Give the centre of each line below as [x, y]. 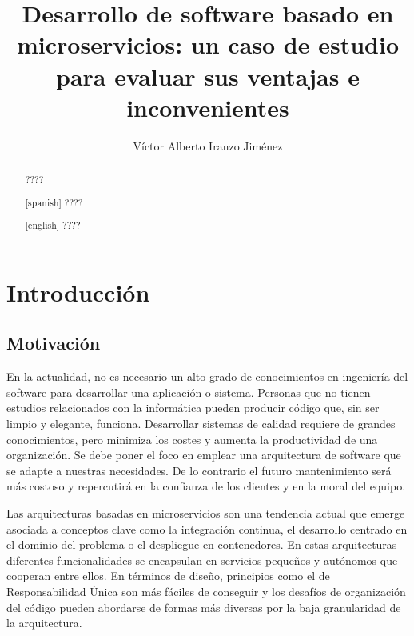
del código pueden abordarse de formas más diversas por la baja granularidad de [204, 607]
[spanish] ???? [54, 202]
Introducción [78, 292]
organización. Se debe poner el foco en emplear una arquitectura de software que [204, 455]
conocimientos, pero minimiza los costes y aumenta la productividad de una [192, 439]
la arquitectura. [44, 623]
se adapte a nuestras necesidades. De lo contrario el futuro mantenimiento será [199, 470]
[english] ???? [53, 225]
